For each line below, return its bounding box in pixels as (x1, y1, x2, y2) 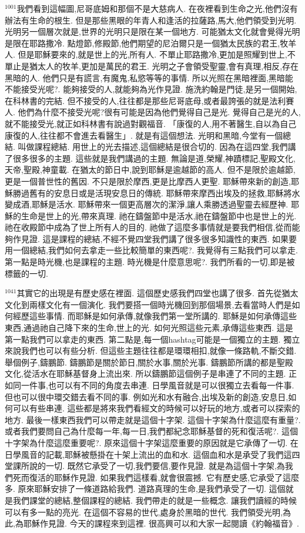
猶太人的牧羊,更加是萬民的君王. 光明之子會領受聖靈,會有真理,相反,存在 (29, 59, 299, 72)
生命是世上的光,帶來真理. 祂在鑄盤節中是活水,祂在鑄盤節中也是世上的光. (21, 209, 297, 222)
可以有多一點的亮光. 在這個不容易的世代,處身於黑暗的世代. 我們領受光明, (5, 505, 283, 518)
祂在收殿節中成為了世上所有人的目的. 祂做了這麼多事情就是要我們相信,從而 (5, 221, 292, 233)
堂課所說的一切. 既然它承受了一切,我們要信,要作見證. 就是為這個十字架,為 (5, 460, 285, 472)
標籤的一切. (5, 267, 48, 279)
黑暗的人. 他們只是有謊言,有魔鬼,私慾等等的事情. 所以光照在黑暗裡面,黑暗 (5, 71, 285, 83)
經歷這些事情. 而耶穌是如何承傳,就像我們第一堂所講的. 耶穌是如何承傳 (12, 310, 280, 322)
